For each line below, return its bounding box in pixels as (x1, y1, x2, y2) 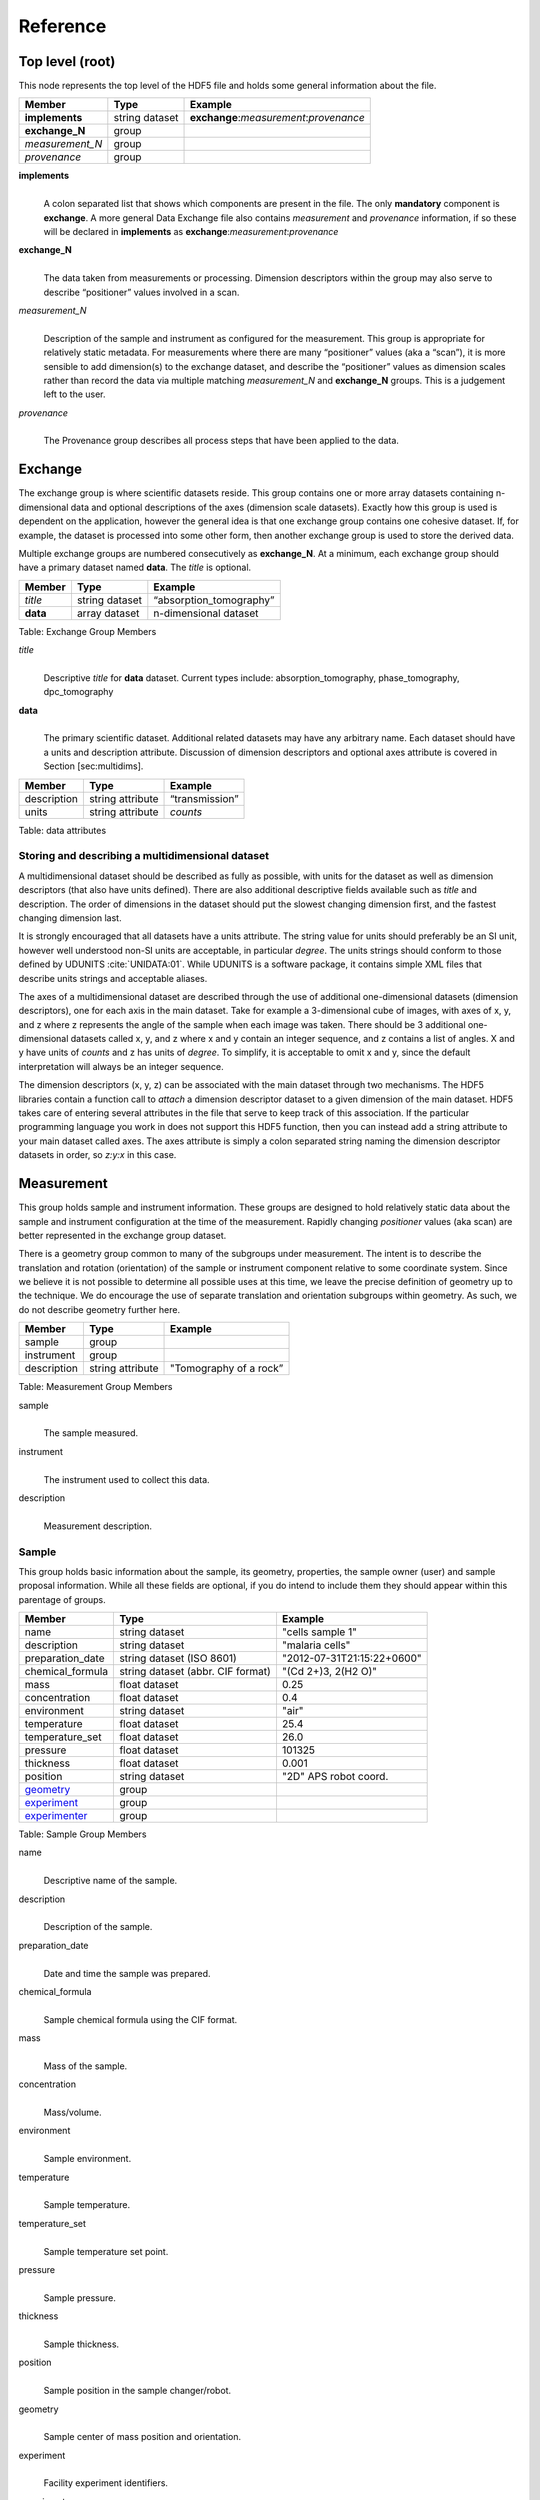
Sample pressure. (43, 2291, 117, 2304)
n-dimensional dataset (153, 606, 259, 620)
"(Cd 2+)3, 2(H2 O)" (281, 1665, 377, 1679)
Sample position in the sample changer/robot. (43, 2385, 232, 2397)
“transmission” (170, 791, 239, 805)
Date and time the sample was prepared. (43, 1967, 211, 1979)
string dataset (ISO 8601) (119, 1651, 237, 1665)
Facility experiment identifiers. (43, 2477, 169, 2489)
